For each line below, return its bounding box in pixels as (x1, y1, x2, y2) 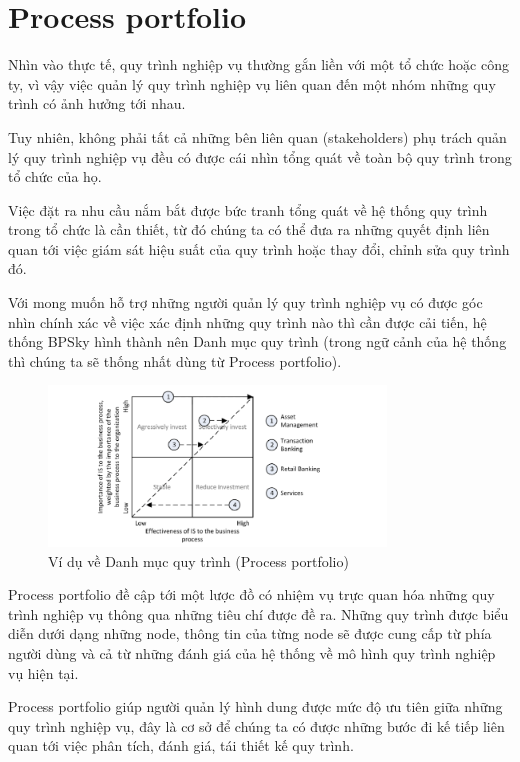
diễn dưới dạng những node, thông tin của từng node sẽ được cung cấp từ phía (8, 623, 492, 644)
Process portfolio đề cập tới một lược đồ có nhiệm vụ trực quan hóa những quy (8, 584, 495, 605)
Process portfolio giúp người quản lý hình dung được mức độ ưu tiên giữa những (8, 696, 503, 717)
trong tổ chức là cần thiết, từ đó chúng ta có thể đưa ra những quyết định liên (8, 219, 490, 240)
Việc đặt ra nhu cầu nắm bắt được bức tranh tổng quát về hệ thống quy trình (8, 199, 488, 220)
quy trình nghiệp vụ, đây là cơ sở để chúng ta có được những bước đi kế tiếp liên (8, 715, 505, 736)
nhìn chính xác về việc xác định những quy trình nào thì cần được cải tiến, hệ (8, 311, 487, 332)
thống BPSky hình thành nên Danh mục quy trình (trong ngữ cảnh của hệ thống (8, 331, 507, 352)
